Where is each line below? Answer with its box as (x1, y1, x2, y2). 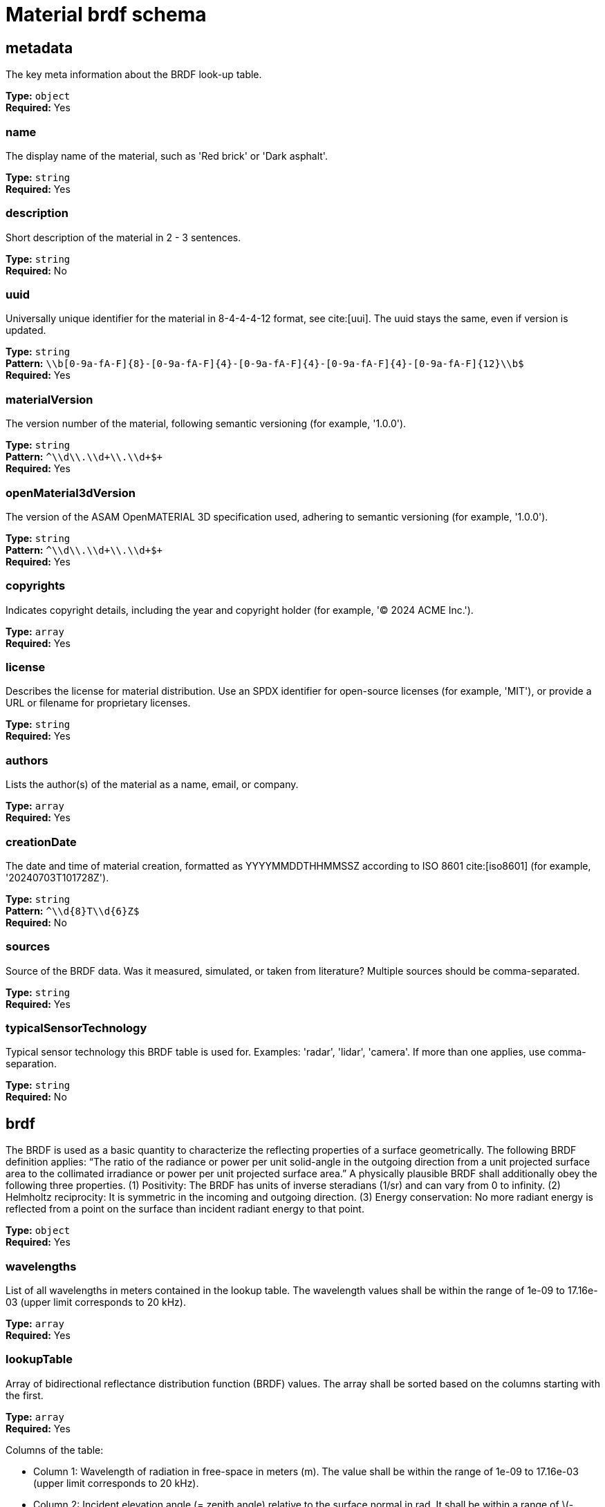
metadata (6, 39, 73, 57)
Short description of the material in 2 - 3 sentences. (6, 231, 241, 243)
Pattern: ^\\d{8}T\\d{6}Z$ (6, 904, 140, 917)
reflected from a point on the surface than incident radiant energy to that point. (6, 1203, 364, 1215)
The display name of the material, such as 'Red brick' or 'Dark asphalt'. (6, 149, 328, 162)
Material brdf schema (6, 3, 207, 26)
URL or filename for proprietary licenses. (6, 697, 191, 709)
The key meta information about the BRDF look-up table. (6, 68, 262, 81)
